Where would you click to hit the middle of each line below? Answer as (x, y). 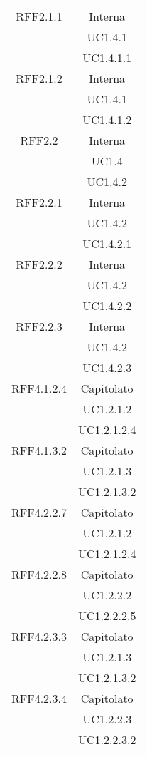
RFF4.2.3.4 (39, 698)
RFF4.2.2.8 (39, 574)
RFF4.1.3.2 (39, 450)
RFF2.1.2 (39, 78)
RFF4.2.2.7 (39, 512)
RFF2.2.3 (39, 326)
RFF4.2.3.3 (39, 636)
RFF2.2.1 (39, 202)
